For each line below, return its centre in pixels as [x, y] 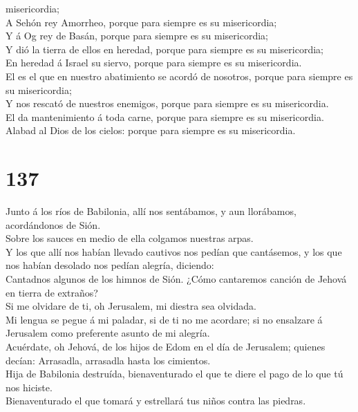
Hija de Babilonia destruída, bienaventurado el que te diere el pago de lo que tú [175, 374]
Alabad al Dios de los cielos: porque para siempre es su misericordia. [151, 130]
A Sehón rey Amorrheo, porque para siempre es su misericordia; [141, 22]
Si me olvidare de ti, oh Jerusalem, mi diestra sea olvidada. [131, 306]
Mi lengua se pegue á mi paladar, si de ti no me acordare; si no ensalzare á [164, 319]
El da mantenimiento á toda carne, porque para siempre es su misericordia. [165, 116]
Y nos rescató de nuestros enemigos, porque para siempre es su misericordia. [167, 103]
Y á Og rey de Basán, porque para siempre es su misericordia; [137, 36]
